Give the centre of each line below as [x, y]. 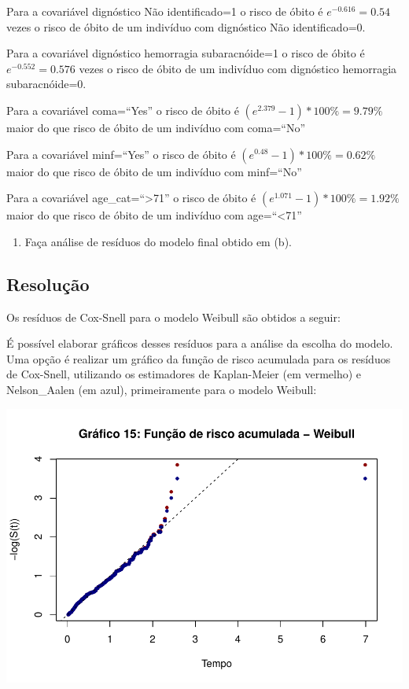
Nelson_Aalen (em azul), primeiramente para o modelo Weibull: [162, 389]
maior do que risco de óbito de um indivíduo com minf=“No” [154, 171]
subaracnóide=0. [46, 84]
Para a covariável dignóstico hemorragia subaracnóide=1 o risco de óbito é [186, 53]
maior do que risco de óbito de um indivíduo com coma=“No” [156, 127]
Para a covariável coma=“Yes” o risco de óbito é [123, 110]
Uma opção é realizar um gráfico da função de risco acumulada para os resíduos [199, 358]
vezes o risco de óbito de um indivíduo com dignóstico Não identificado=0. [186, 26]
